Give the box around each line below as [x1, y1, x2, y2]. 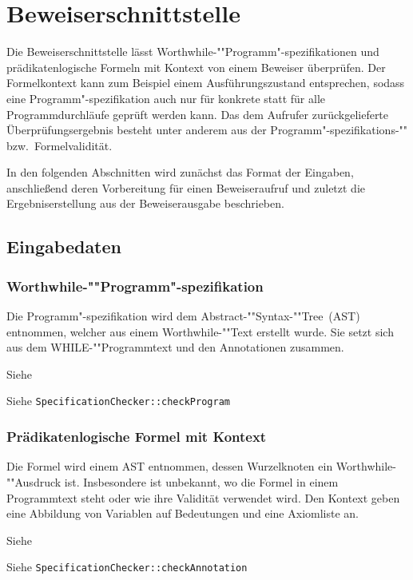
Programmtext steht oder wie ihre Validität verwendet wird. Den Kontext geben [6, 489, 400, 506]
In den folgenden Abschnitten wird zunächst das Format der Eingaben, [6, 164, 354, 181]
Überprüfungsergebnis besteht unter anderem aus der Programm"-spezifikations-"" [6, 121, 408, 138]
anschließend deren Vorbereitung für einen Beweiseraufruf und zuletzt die [6, 179, 366, 196]
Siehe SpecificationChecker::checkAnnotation [6, 558, 248, 575]
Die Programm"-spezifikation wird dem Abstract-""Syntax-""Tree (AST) [6, 308, 360, 324]
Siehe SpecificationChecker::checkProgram [6, 392, 230, 409]
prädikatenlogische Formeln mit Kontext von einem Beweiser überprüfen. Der [6, 58, 386, 75]
